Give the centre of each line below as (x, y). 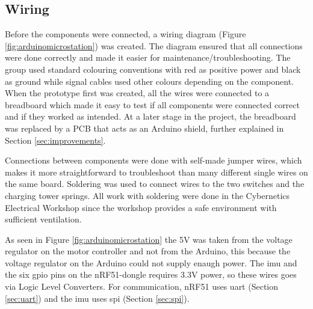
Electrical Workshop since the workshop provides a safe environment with (141, 207)
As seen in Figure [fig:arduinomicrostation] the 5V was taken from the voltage (149, 239)
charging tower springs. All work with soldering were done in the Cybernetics (147, 195)
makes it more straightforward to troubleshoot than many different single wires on (156, 172)
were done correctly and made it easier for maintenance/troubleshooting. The (148, 57)
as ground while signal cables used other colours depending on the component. (150, 81)
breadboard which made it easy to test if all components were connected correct (152, 104)
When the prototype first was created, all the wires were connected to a (137, 93)
